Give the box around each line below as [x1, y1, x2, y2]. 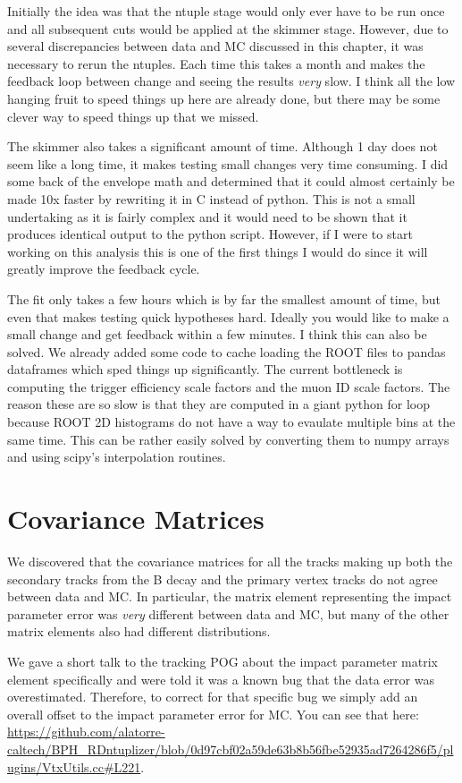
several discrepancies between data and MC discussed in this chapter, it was [7, 37, 424, 55]
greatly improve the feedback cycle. [7, 260, 200, 278]
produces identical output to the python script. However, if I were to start [7, 225, 413, 243]
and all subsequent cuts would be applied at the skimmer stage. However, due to [7, 19, 449, 38]
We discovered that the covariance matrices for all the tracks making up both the [7, 551, 453, 570]
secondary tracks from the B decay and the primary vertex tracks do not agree [7, 569, 438, 588]
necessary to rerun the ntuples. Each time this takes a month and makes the [7, 54, 425, 72]
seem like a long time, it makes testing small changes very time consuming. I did [7, 154, 449, 173]
